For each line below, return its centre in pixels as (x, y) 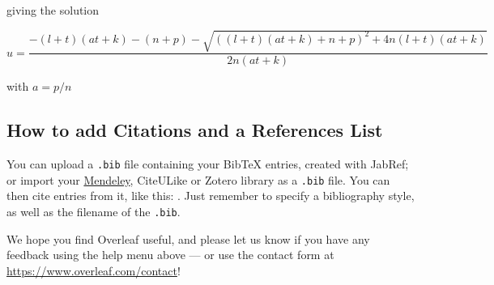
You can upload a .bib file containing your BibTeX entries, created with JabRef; (208, 163)
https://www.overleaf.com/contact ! (94, 270)
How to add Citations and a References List (195, 130)
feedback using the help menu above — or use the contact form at (170, 255)
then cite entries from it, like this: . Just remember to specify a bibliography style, (211, 196)
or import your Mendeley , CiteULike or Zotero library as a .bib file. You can (198, 179)
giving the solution (53, 10)
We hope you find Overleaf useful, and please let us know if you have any (188, 238)
